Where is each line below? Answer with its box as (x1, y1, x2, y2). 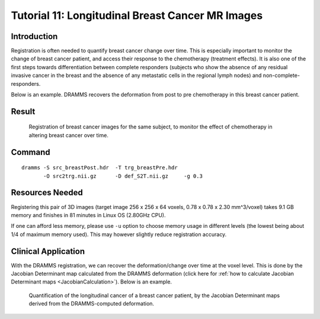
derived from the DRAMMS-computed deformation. (28, 300, 154, 307)
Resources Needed (11, 188, 83, 198)
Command (11, 147, 50, 157)
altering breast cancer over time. (28, 131, 109, 138)
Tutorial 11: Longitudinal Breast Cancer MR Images (11, 9, 263, 22)
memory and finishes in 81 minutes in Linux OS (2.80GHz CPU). (11, 211, 166, 218)
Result (11, 107, 36, 117)
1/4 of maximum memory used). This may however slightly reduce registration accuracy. (11, 231, 227, 238)
